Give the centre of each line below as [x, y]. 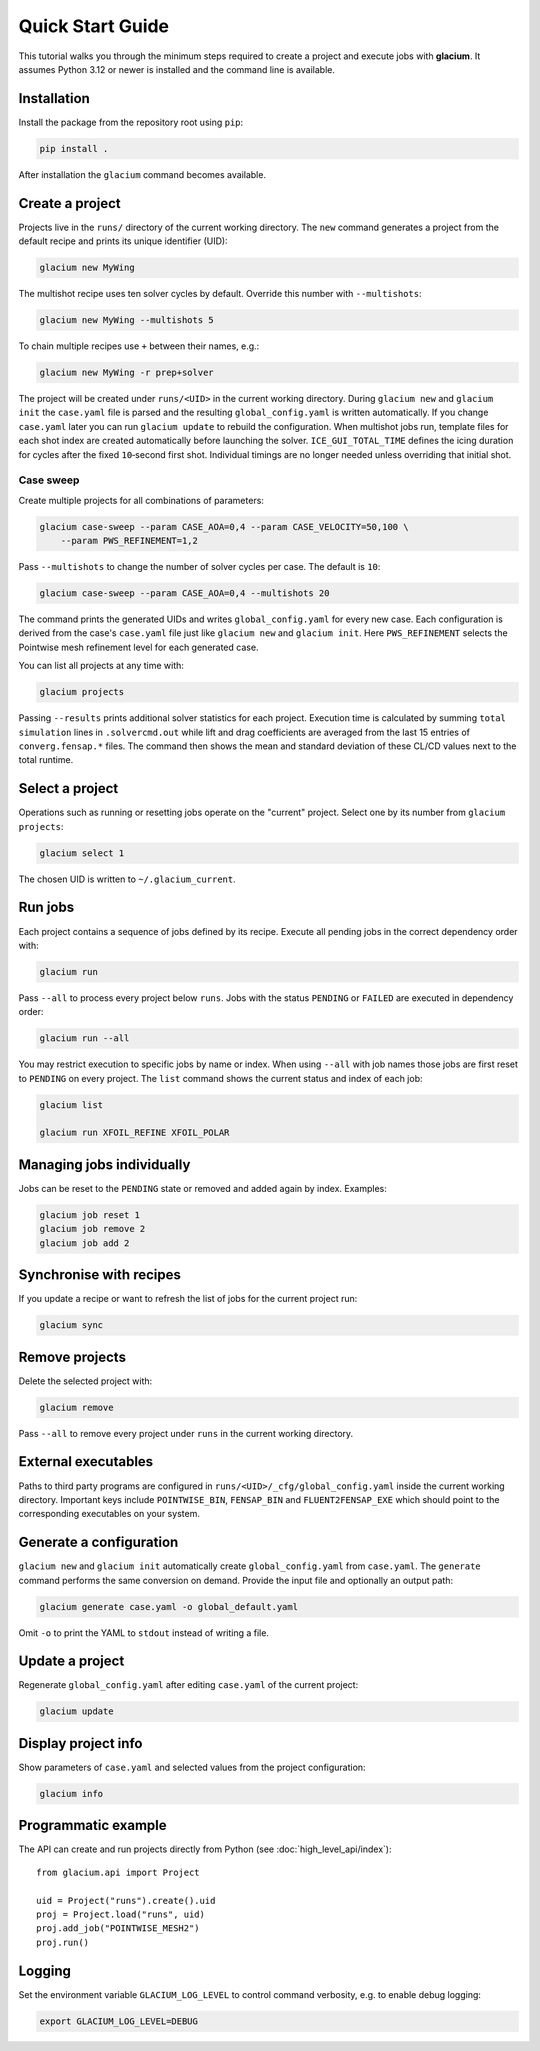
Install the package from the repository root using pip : [131, 122]
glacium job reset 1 [89, 1214]
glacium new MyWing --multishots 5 [126, 320]
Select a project [68, 788]
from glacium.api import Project [118, 1872]
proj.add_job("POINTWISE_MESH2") [118, 1928]
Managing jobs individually [104, 1164]
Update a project [71, 1661]
